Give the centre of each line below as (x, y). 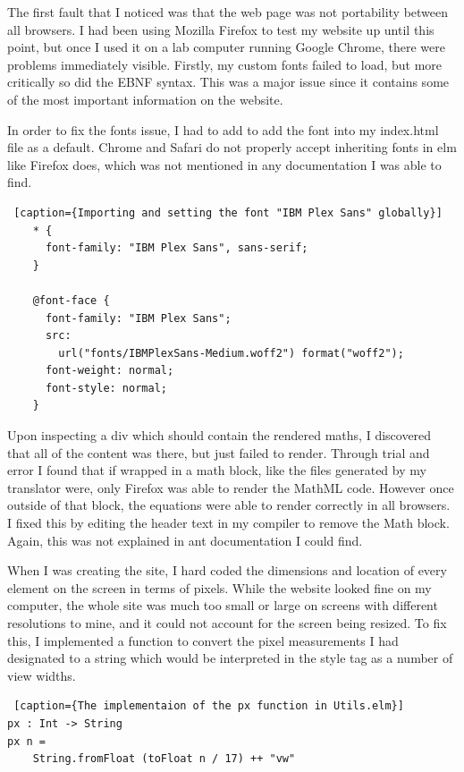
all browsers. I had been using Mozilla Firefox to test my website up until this (221, 29)
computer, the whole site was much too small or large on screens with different (223, 605)
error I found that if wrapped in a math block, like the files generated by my (217, 470)
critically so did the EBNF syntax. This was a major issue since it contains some (228, 82)
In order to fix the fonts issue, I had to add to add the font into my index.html (223, 129)
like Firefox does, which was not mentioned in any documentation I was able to (224, 164)
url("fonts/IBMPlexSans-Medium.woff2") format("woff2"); (231, 353)
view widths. (42, 675)
